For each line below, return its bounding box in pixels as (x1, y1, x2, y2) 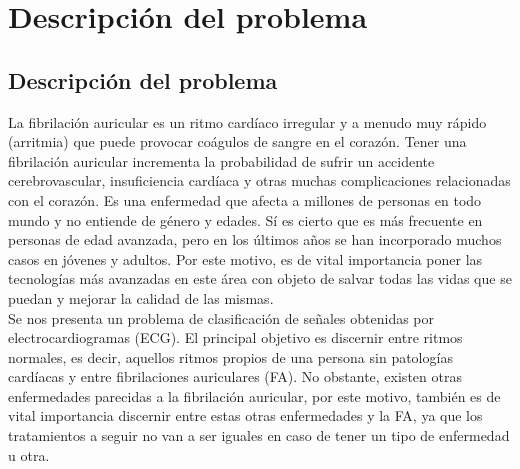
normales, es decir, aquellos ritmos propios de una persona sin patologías (8, 346, 453, 367)
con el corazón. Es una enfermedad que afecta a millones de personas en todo (8, 189, 482, 210)
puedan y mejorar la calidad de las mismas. (8, 287, 274, 308)
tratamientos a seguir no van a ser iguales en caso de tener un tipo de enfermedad (8, 425, 510, 446)
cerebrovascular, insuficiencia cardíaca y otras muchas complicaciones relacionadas (8, 170, 511, 191)
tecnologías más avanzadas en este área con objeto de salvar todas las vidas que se (8, 268, 512, 289)
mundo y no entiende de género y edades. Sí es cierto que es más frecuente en (8, 209, 483, 230)
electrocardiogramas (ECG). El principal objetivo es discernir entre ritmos (8, 327, 463, 348)
